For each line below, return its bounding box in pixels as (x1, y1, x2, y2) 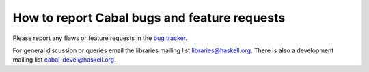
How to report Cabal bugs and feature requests (12, 10, 286, 25)
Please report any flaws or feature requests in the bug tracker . (12, 34, 188, 42)
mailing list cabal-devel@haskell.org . (12, 56, 116, 64)
